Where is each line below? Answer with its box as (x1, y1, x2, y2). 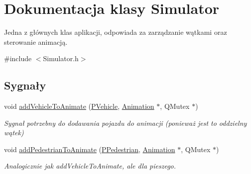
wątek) (4, 127, 24, 138)
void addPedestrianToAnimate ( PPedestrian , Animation (4, 144, 175, 154)
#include (4, 53, 32, 64)
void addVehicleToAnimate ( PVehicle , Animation (4, 101, 154, 111)
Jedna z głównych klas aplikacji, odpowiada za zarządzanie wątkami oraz (4, 27, 227, 37)
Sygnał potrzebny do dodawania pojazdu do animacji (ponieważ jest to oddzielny (4, 117, 247, 128)
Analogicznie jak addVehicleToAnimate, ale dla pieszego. (4, 161, 176, 171)
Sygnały (4, 78, 46, 93)
